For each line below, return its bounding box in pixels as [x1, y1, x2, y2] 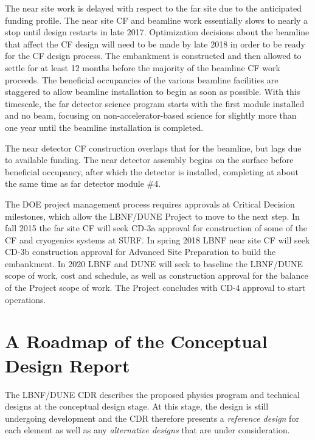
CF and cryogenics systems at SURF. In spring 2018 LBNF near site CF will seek [5, 233, 310, 246]
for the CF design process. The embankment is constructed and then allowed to [5, 49, 302, 62]
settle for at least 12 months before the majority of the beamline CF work [5, 61, 280, 74]
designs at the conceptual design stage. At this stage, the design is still [5, 400, 269, 413]
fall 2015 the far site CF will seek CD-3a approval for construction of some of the [5, 222, 308, 234]
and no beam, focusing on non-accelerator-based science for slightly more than [5, 109, 297, 122]
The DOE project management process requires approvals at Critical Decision [5, 197, 295, 210]
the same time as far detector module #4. [5, 177, 161, 190]
